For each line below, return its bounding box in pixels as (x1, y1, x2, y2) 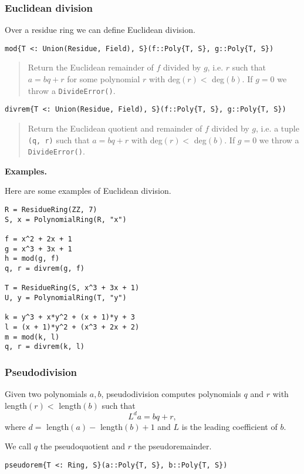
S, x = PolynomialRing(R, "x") (5, 215, 127, 224)
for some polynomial (67, 73, 140, 85)
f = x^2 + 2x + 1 (5, 235, 72, 244)
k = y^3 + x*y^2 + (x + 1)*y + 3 (5, 313, 135, 322)
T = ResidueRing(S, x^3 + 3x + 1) (5, 284, 140, 293)
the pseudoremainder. (134, 440, 212, 452)
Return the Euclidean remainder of (28, 61, 154, 73)
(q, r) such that (28, 133, 90, 146)
